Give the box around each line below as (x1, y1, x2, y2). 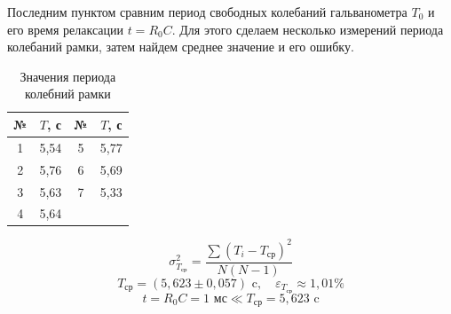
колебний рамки (24, 84, 111, 103)
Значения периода (20, 67, 116, 85)
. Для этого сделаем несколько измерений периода (171, 20, 444, 38)
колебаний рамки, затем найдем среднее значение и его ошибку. (7, 37, 354, 56)
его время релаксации (7, 20, 123, 38)
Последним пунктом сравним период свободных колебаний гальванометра (7, 3, 407, 20)
